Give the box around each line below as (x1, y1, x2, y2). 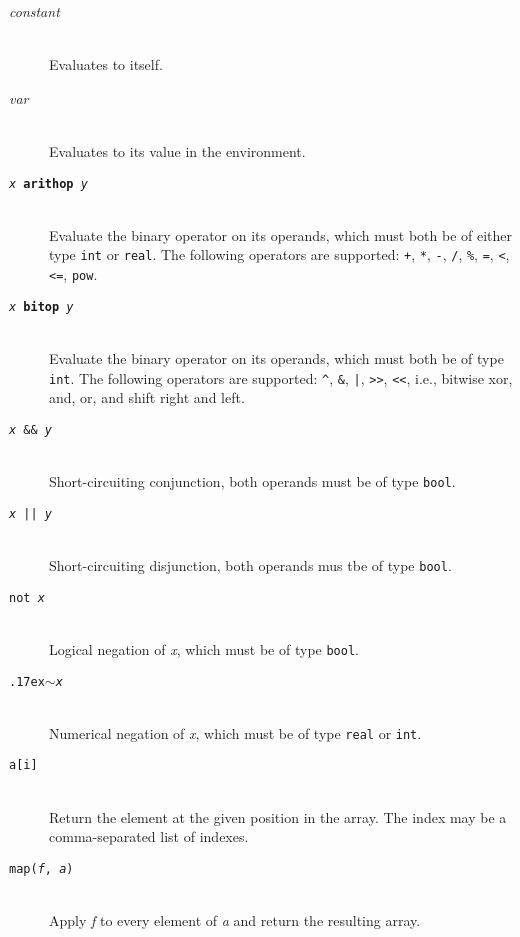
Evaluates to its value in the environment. (49, 140, 306, 161)
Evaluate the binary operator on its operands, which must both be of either (49, 224, 513, 245)
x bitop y (9, 299, 74, 314)
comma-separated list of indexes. (49, 826, 249, 847)
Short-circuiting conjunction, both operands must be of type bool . (49, 471, 456, 492)
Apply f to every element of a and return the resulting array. (49, 910, 421, 931)
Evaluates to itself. (49, 54, 163, 75)
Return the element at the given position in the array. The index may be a (49, 806, 507, 827)
